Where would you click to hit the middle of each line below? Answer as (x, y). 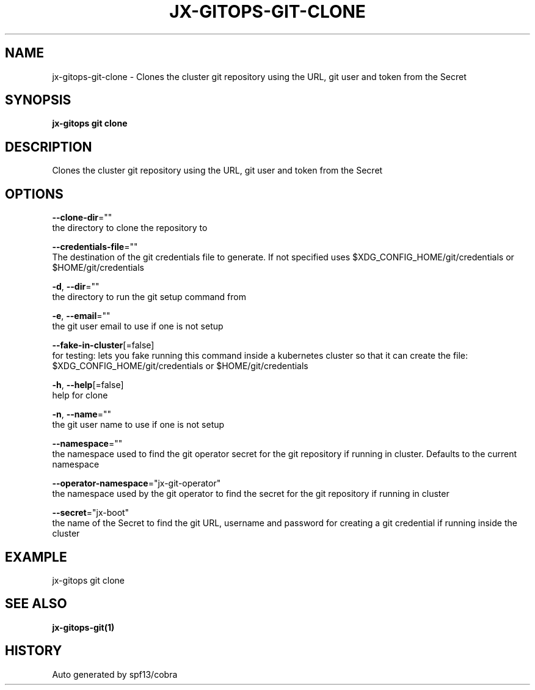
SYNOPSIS (38, 100)
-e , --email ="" (81, 316)
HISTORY (34, 651)
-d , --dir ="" (76, 287)
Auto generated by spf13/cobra (115, 674)
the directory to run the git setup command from (149, 297)
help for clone (80, 395)
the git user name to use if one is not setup (138, 425)
